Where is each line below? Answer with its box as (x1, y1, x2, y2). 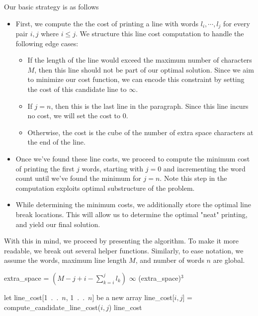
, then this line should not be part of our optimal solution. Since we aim (34, 64, 254, 75)
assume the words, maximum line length (4, 255, 127, 265)
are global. (213, 255, 245, 265)
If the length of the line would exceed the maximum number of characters (27, 55, 252, 65)
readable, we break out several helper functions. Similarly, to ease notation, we (4, 245, 244, 255)
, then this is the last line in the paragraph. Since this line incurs (51, 100, 249, 111)
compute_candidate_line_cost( (4, 302, 101, 312)
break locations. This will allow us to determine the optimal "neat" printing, (15, 209, 248, 219)
